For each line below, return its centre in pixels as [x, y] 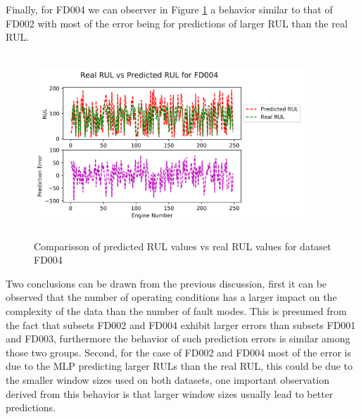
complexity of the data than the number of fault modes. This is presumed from [176, 310]
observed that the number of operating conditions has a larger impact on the [171, 297]
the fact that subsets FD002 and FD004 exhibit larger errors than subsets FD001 [181, 324]
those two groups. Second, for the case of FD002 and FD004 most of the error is [178, 352]
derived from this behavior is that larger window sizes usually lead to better [170, 393]
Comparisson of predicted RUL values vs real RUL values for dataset [183, 246]
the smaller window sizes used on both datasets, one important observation [167, 379]
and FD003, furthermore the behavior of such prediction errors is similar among [178, 339]
